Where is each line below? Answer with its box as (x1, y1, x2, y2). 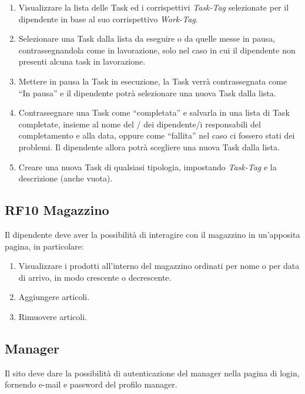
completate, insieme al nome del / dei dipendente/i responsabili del (18, 117, 261, 130)
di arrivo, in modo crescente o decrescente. (18, 271, 172, 283)
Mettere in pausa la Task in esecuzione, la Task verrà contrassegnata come (18, 75, 287, 87)
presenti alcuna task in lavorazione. (18, 55, 146, 68)
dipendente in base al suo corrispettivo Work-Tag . (18, 12, 198, 25)
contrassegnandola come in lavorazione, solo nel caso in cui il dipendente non (18, 43, 296, 56)
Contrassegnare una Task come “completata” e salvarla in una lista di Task (18, 106, 290, 119)
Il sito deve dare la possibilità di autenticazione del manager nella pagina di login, (5, 366, 300, 379)
